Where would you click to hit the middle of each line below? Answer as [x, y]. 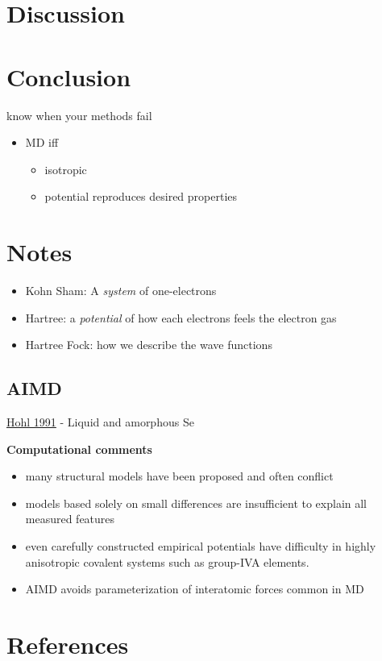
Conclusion [69, 76]
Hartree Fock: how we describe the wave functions [149, 345]
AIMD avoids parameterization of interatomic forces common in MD [195, 589]
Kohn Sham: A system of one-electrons [121, 290]
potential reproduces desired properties [141, 196]
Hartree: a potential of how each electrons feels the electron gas [181, 317]
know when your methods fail [79, 115]
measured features [70, 519]
